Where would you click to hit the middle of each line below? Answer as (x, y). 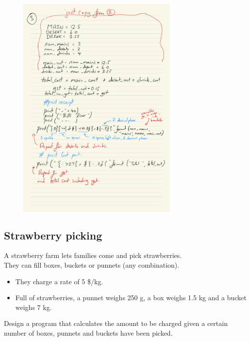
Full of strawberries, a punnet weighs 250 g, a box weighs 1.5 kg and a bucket (131, 298)
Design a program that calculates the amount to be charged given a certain (116, 323)
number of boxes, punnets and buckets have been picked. (88, 333)
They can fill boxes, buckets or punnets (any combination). (92, 265)
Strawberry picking (53, 235)
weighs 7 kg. (33, 307)
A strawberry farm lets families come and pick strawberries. (93, 255)
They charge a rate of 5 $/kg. (59, 281)
